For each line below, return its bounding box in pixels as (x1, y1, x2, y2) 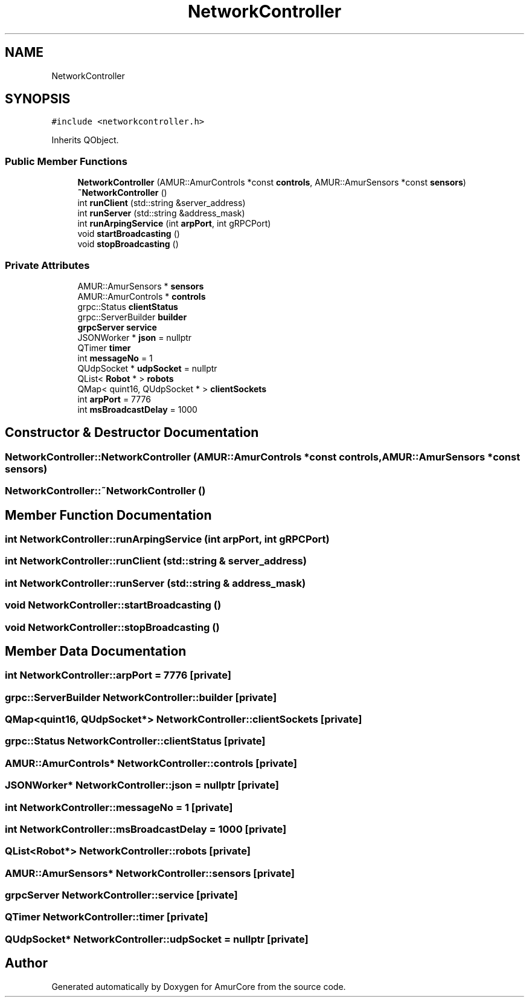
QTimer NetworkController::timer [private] (5, 911, 208, 923)
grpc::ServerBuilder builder (77, 311, 187, 322)
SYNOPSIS (5, 91, 71, 107)
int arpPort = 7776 (77, 393, 151, 404)
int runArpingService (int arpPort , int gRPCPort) (77, 218, 271, 229)
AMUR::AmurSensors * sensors (77, 280, 204, 291)
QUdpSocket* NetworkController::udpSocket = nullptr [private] (5, 933, 309, 945)
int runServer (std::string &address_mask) (77, 208, 245, 219)
